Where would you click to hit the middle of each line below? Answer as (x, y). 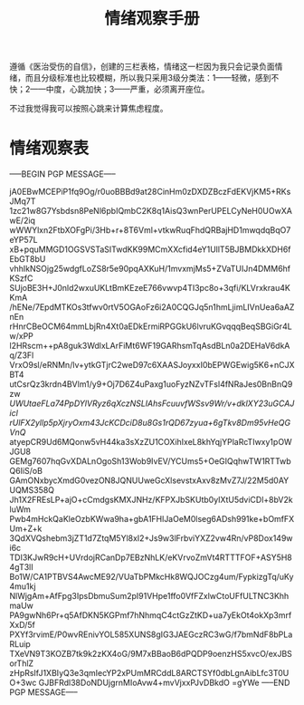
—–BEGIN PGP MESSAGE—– (62, 174)
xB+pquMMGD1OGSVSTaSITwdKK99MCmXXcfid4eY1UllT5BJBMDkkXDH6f (150, 249)
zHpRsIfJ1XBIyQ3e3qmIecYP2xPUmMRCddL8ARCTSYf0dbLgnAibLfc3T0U (149, 673)
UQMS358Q (32, 490)
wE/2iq (23, 221)
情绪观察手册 (152, 19)
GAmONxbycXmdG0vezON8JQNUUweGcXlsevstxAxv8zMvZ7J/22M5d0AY (149, 480)
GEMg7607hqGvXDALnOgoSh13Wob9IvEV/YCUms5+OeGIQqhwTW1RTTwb (150, 461)
